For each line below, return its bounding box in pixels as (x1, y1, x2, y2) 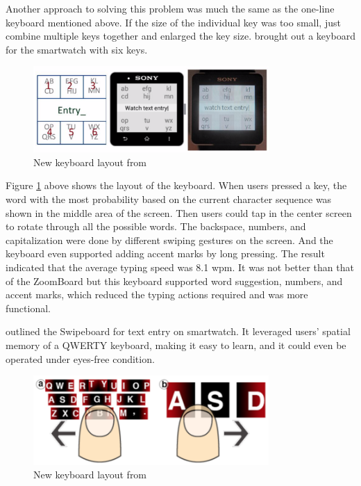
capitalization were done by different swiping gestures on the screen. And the (6, 232, 333, 247)
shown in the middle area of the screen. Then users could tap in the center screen (6, 205, 352, 220)
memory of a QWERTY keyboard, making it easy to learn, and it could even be (6, 337, 346, 352)
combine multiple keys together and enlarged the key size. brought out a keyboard (6, 29, 355, 43)
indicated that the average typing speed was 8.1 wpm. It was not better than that (6, 260, 354, 274)
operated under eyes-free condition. (6, 351, 155, 366)
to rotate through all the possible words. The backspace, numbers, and (6, 219, 306, 234)
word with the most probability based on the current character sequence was (6, 192, 332, 206)
